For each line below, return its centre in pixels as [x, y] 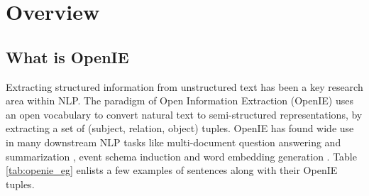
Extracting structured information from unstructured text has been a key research [184, 86]
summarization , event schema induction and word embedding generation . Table [181, 156]
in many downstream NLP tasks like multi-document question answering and [174, 142]
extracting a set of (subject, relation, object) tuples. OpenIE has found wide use [180, 128]
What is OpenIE [67, 56]
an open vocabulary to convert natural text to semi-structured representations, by [184, 114]
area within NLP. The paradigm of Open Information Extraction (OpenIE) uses [180, 100]
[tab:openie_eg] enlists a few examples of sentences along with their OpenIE [172, 170]
